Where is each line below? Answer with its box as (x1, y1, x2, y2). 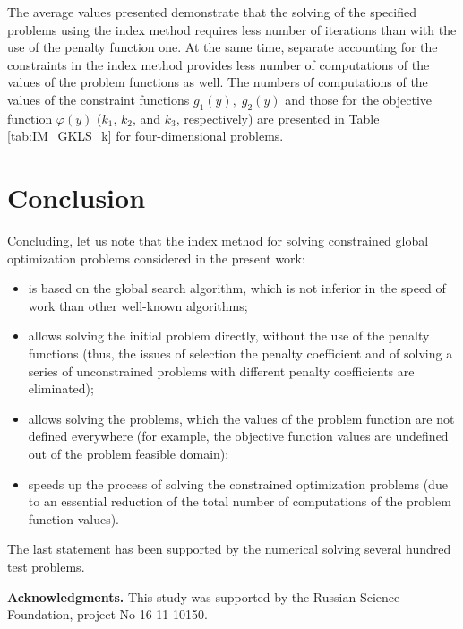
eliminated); (28, 379, 94, 398)
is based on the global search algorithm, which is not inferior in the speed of (28, 279, 446, 297)
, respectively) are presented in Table (176, 108, 380, 127)
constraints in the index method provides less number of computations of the (7, 55, 430, 73)
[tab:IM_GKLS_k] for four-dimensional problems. (7, 126, 284, 145)
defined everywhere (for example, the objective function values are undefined (28, 427, 449, 445)
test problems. (7, 556, 85, 575)
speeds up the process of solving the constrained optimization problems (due (28, 474, 448, 493)
